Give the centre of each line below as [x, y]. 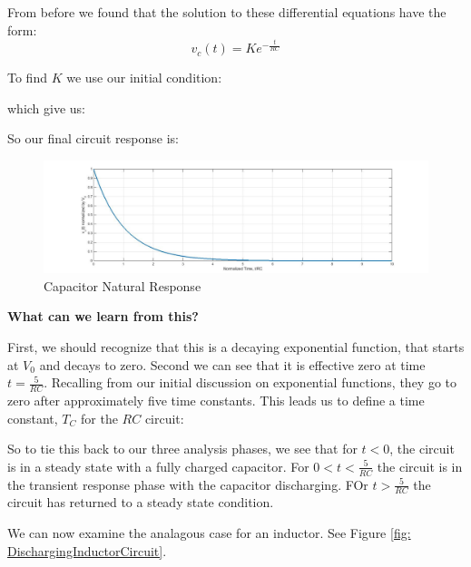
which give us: [47, 108]
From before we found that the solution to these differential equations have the [227, 12]
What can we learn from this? [103, 316]
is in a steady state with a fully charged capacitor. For [158, 466]
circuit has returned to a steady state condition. [141, 502]
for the [99, 418]
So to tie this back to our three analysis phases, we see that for [182, 449]
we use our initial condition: [144, 78]
